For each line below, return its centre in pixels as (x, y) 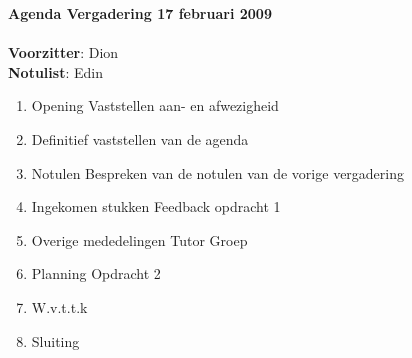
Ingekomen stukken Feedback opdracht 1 (156, 206)
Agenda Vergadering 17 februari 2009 (140, 13)
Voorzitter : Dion (63, 52)
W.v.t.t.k (59, 306)
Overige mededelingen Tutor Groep (139, 239)
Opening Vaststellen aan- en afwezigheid (155, 105)
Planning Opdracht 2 (96, 273)
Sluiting (55, 340)
